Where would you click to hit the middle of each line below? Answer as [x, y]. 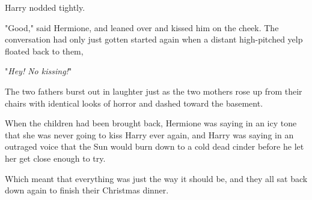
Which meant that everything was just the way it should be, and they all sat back [156, 178]
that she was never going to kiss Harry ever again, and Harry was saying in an [149, 134]
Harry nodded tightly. [45, 7]
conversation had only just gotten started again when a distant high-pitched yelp [154, 39]
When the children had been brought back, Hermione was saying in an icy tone [151, 123]
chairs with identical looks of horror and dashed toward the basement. [134, 103]
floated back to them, [44, 51]
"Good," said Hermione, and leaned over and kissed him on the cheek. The [142, 27]
